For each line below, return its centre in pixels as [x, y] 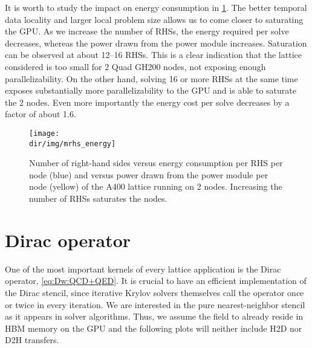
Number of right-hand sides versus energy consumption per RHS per [156, 163]
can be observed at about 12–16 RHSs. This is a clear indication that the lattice [153, 55]
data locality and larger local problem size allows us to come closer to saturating [154, 19]
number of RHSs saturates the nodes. [98, 198]
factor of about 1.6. [41, 114]
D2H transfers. [32, 340]
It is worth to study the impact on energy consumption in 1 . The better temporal [156, 7]
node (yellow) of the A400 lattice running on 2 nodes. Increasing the [156, 186]
